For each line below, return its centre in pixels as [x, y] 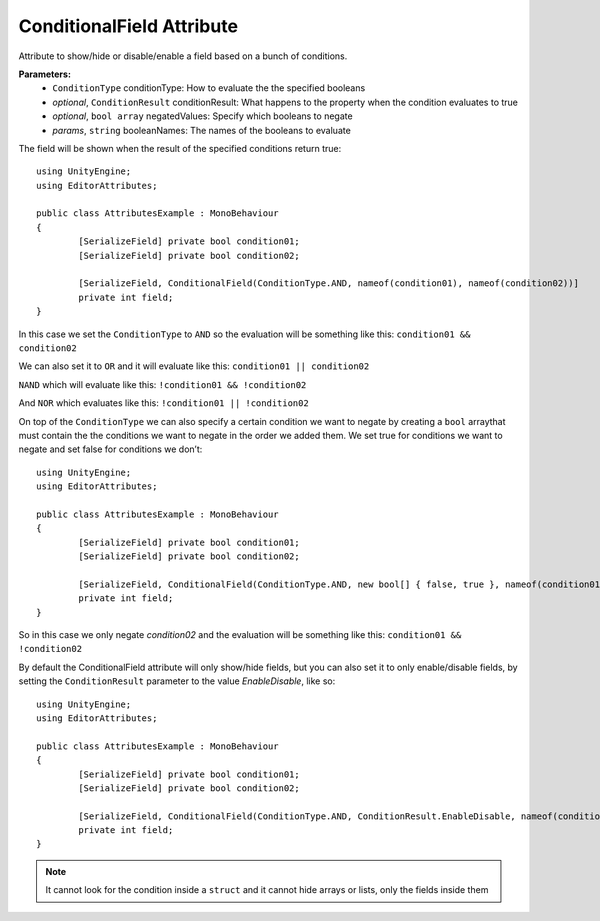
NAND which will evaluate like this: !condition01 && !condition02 [162, 384]
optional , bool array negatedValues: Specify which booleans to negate [203, 116]
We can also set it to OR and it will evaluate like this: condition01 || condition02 [194, 366]
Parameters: [45, 74]
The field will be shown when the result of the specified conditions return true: [180, 148]
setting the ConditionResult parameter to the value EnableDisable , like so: [177, 681]
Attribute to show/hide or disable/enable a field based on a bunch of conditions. [183, 56]
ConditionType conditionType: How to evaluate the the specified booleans [209, 88]
